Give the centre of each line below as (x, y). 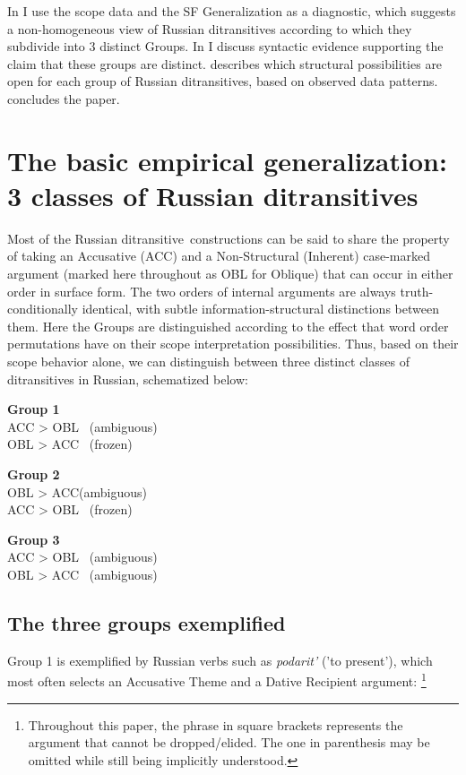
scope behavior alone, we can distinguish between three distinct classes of (208, 362)
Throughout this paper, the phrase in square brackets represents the (216, 724)
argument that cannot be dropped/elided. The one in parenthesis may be (229, 742)
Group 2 (34, 474)
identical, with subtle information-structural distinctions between (260, 309)
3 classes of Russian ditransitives (213, 195)
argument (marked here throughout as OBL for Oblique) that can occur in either (230, 274)
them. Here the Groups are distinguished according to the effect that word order (228, 326)
